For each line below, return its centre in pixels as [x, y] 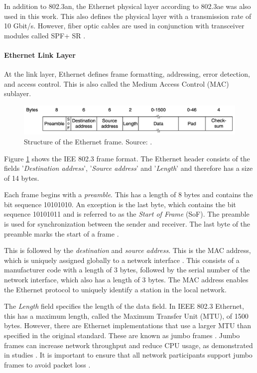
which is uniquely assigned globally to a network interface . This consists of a [122, 260]
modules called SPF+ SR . [45, 35]
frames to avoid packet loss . [47, 364]
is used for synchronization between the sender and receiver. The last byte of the [127, 224]
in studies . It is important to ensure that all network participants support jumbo [128, 355]
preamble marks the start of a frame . [62, 233]
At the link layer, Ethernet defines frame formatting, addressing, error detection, [127, 74]
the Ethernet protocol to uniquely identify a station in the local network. [115, 289]
